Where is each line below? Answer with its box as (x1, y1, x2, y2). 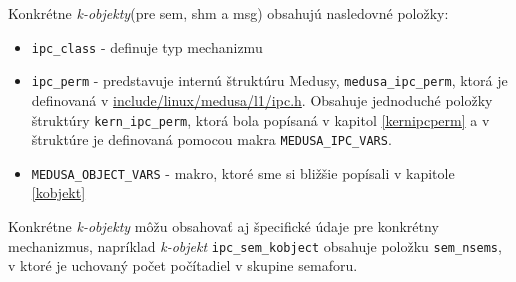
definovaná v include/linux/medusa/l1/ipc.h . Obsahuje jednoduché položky (31, 89, 493, 110)
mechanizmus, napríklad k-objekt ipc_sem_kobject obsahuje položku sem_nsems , (8, 235, 502, 256)
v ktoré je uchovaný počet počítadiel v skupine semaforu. (8, 255, 358, 276)
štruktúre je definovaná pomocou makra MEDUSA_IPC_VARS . (31, 129, 392, 150)
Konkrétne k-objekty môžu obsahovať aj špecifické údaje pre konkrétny (8, 216, 439, 237)
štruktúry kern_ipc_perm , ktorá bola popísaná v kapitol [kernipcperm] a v (31, 109, 490, 130)
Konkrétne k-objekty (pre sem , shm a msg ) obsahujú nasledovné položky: (8, 3, 449, 23)
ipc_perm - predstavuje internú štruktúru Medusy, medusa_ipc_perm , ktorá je (31, 70, 508, 91)
